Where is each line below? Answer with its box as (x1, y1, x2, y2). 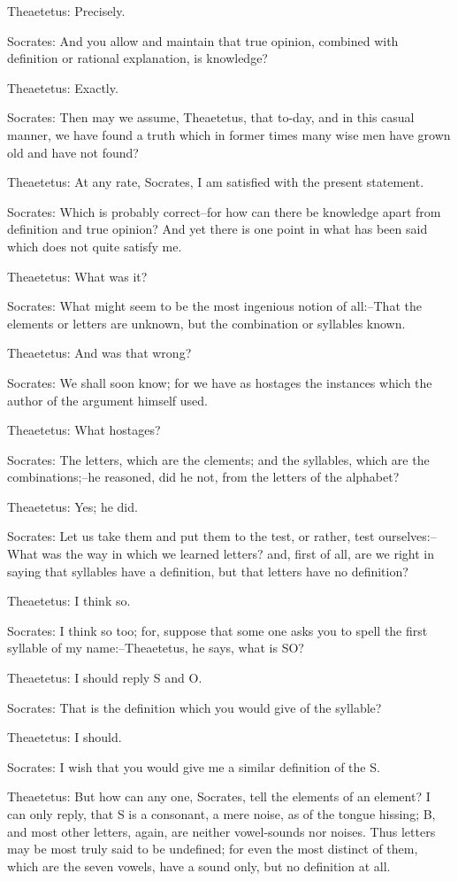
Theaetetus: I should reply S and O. (7, 668, 202, 687)
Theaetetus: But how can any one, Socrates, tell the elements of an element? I (7, 787, 431, 806)
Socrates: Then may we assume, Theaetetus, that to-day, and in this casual (7, 108, 415, 127)
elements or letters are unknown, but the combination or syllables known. (7, 313, 406, 332)
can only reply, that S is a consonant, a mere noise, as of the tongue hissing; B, (7, 805, 436, 823)
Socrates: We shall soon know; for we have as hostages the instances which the (7, 373, 432, 391)
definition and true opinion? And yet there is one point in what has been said (7, 220, 428, 238)
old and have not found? (7, 143, 139, 161)
